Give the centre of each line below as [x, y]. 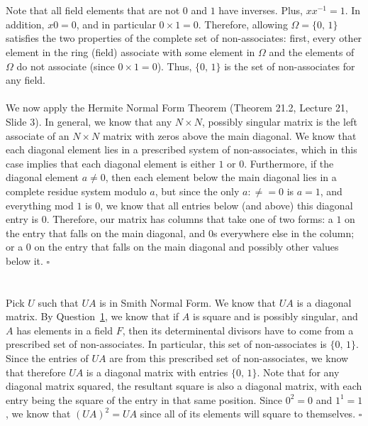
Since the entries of [47, 358]
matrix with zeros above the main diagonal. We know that [229, 135]
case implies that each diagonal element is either [111, 163]
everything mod [40, 205]
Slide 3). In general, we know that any [89, 121]
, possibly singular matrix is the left [279, 121]
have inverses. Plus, [261, 10]
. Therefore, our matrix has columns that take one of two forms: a [190, 219]
